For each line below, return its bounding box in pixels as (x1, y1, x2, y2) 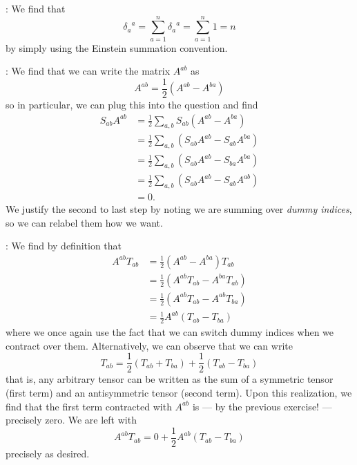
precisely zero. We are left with (6, 412, 137, 427)
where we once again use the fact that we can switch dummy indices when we (6, 325, 334, 339)
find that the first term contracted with (6, 399, 172, 413)
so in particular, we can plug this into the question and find (6, 97, 258, 111)
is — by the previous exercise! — (192, 399, 332, 413)
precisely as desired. (6, 446, 90, 460)
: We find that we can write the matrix (6, 64, 171, 78)
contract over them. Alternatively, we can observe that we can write (6, 338, 293, 352)
